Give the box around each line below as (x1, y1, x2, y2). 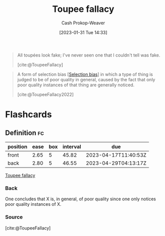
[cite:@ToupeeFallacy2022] (17, 91, 74, 97)
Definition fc (5, 128, 44, 137)
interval (62, 143, 81, 150)
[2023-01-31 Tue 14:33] (59, 29, 108, 35)
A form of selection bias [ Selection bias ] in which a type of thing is (17, 71, 153, 77)
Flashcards (5, 109, 52, 120)
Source (5, 214, 23, 221)
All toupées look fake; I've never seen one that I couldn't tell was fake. (17, 52, 161, 58)
